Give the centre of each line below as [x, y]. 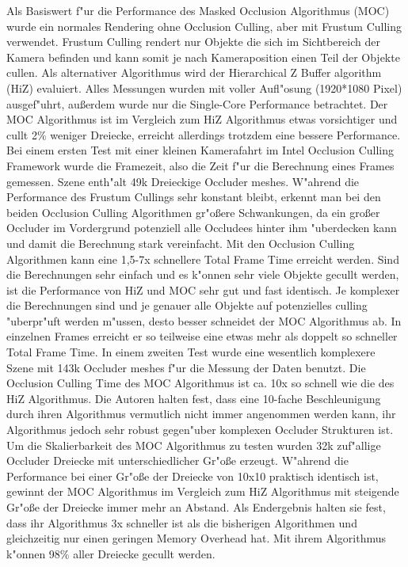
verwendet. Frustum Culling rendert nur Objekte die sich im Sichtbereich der [193, 42]
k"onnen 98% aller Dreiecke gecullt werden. [111, 553]
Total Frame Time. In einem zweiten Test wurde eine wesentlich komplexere [191, 352]
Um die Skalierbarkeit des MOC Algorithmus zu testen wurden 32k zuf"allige [194, 445]
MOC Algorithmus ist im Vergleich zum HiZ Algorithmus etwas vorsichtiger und [202, 119]
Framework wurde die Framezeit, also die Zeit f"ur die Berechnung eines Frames [200, 165]
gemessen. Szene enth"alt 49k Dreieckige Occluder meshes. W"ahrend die [183, 181]
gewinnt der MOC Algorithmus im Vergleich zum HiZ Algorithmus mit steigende [203, 491]
